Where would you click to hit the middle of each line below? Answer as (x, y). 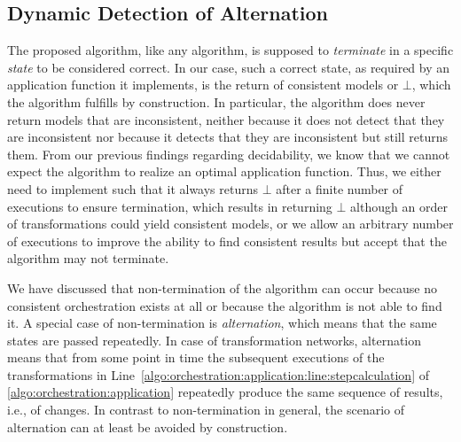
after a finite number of (340, 188)
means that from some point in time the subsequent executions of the (196, 357)
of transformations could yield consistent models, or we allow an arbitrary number (230, 224)
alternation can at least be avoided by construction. (148, 426)
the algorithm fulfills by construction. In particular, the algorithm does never (216, 101)
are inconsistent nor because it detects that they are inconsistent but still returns (228, 137)
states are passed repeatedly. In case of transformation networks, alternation (215, 340)
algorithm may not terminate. (88, 258)
